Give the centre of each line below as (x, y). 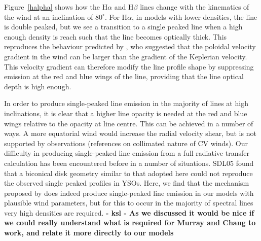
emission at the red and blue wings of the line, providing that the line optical (124, 76)
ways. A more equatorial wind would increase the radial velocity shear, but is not (130, 133)
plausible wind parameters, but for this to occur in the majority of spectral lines (129, 203)
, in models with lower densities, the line (195, 16)
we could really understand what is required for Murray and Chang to (130, 222)
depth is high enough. (38, 86)
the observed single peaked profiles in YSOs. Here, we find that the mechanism (127, 183)
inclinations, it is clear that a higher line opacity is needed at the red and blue (126, 113)
